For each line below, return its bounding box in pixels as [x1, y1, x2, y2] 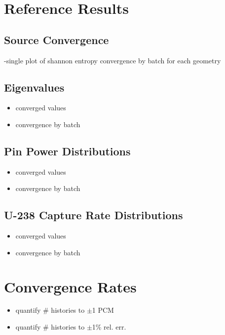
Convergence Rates [4, 276, 137, 296]
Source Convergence [4, 32, 109, 47]
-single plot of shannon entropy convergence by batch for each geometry [4, 55, 221, 65]
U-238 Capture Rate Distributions [4, 207, 183, 223]
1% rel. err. [92, 322, 126, 332]
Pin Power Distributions [4, 143, 131, 158]
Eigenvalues [4, 79, 65, 95]
